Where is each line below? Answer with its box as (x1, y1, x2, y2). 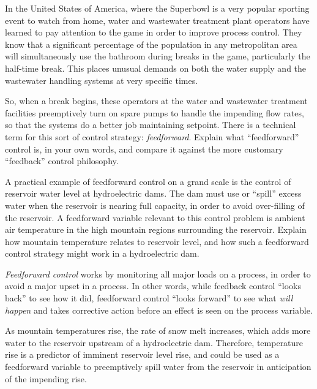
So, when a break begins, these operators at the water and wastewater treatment (5, 94, 308, 107)
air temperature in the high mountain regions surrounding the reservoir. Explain (5, 223, 307, 236)
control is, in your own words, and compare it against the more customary (5, 142, 283, 155)
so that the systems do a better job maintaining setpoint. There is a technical (5, 118, 296, 131)
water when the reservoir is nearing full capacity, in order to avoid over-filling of (5, 198, 305, 211)
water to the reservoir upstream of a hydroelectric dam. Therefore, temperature (5, 336, 304, 349)
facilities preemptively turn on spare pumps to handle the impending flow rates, (5, 106, 304, 119)
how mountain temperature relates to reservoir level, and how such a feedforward (5, 235, 309, 247)
